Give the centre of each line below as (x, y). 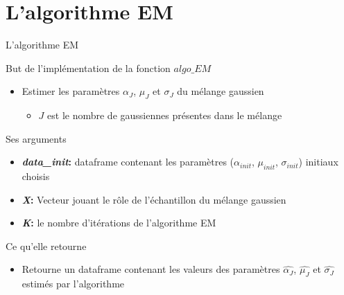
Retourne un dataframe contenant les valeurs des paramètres (151, 269)
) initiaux (318, 162)
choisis (36, 176)
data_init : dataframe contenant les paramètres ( (128, 162)
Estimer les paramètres (71, 91)
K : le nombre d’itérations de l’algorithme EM (119, 223)
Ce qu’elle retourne (46, 245)
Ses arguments (36, 138)
